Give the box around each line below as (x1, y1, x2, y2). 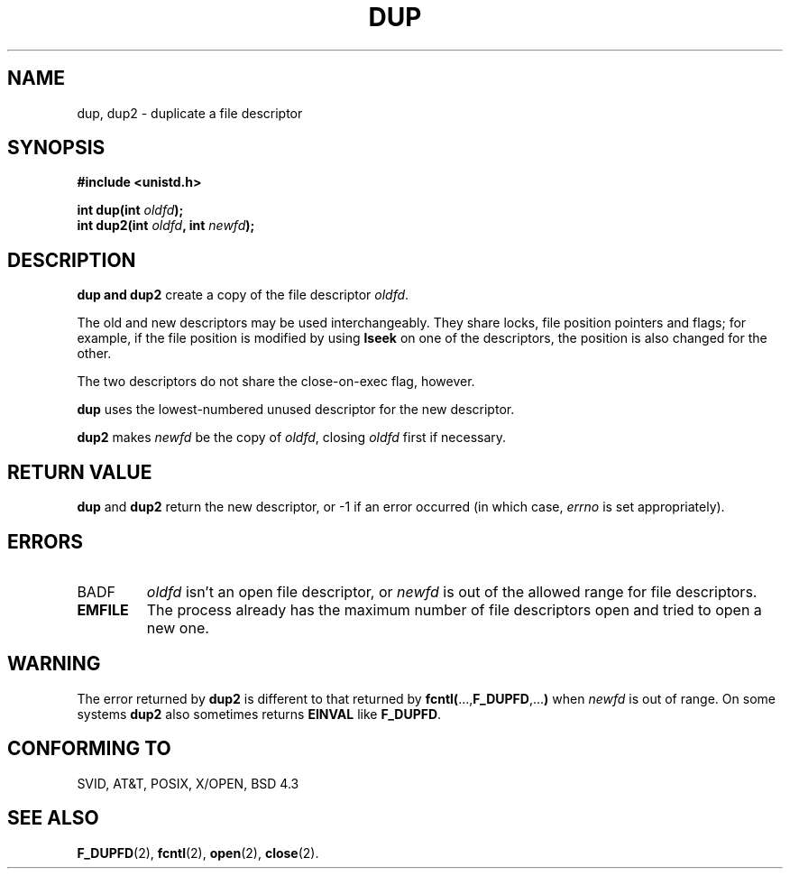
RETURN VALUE (7, 460, 152, 484)
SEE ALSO (7, 807, 99, 830)
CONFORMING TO (7, 737, 171, 761)
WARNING (7, 652, 101, 676)
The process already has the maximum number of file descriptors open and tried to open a (146, 600, 762, 619)
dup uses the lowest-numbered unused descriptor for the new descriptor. (77, 401, 515, 418)
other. (77, 346, 112, 362)
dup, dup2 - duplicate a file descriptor (77, 105, 303, 121)
